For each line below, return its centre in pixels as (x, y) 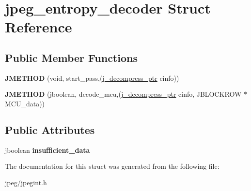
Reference (39, 27)
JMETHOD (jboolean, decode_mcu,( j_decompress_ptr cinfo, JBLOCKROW (123, 94)
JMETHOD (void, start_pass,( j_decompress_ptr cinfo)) (92, 78)
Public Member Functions (71, 57)
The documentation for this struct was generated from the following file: (112, 166)
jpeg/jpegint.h (26, 182)
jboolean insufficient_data (47, 150)
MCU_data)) (25, 103)
